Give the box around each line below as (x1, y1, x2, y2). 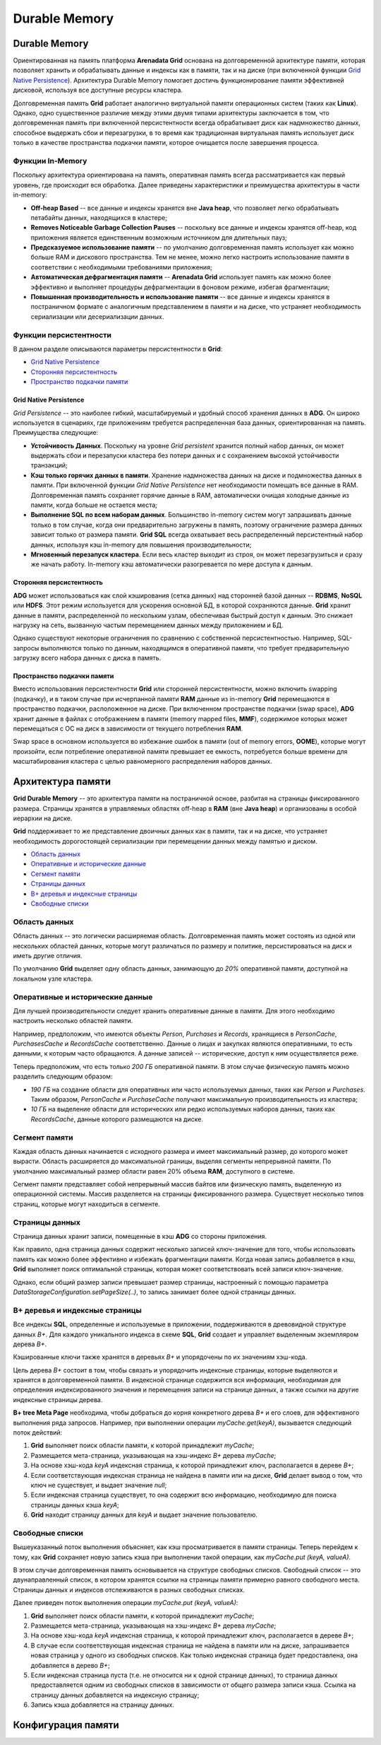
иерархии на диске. (13, 814, 73, 822)
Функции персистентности (13, 329, 112, 339)
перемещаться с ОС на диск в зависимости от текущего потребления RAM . (13, 725, 243, 733)
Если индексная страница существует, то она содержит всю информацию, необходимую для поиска (30, 1490, 337, 1499)
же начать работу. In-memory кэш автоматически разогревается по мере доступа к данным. (30, 560, 313, 568)
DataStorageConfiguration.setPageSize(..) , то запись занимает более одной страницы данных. (13, 1288, 296, 1296)
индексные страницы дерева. (13, 1395, 103, 1403)
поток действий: (13, 1428, 63, 1437)
